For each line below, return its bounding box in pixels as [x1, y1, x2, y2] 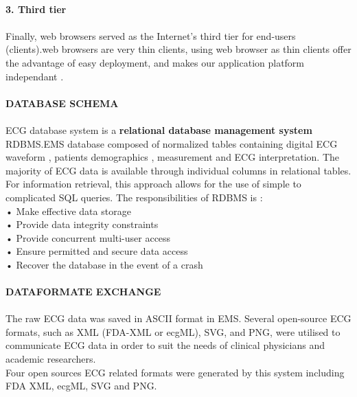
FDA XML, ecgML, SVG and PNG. [5, 378, 157, 393]
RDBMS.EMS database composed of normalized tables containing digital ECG [5, 136, 338, 150]
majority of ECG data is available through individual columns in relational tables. [5, 163, 352, 177]
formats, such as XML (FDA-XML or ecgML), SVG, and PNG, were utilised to [5, 324, 341, 339]
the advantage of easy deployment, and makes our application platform [5, 55, 305, 69]
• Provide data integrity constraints [5, 217, 159, 231]
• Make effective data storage [5, 203, 131, 218]
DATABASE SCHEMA [5, 95, 119, 110]
